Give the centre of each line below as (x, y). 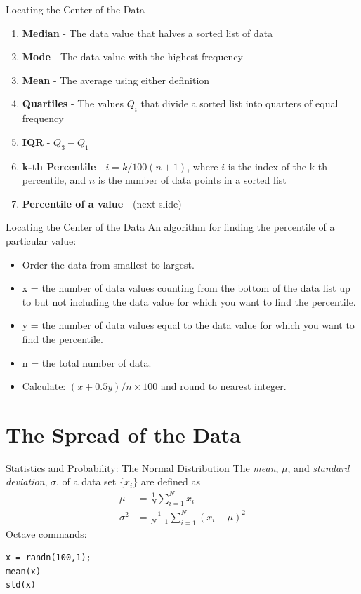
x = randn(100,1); (48, 558)
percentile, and (54, 180)
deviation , (27, 481)
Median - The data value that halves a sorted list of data (147, 33)
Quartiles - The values (73, 103)
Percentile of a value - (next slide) (102, 203)
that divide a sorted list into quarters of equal (239, 103)
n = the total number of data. (87, 362)
